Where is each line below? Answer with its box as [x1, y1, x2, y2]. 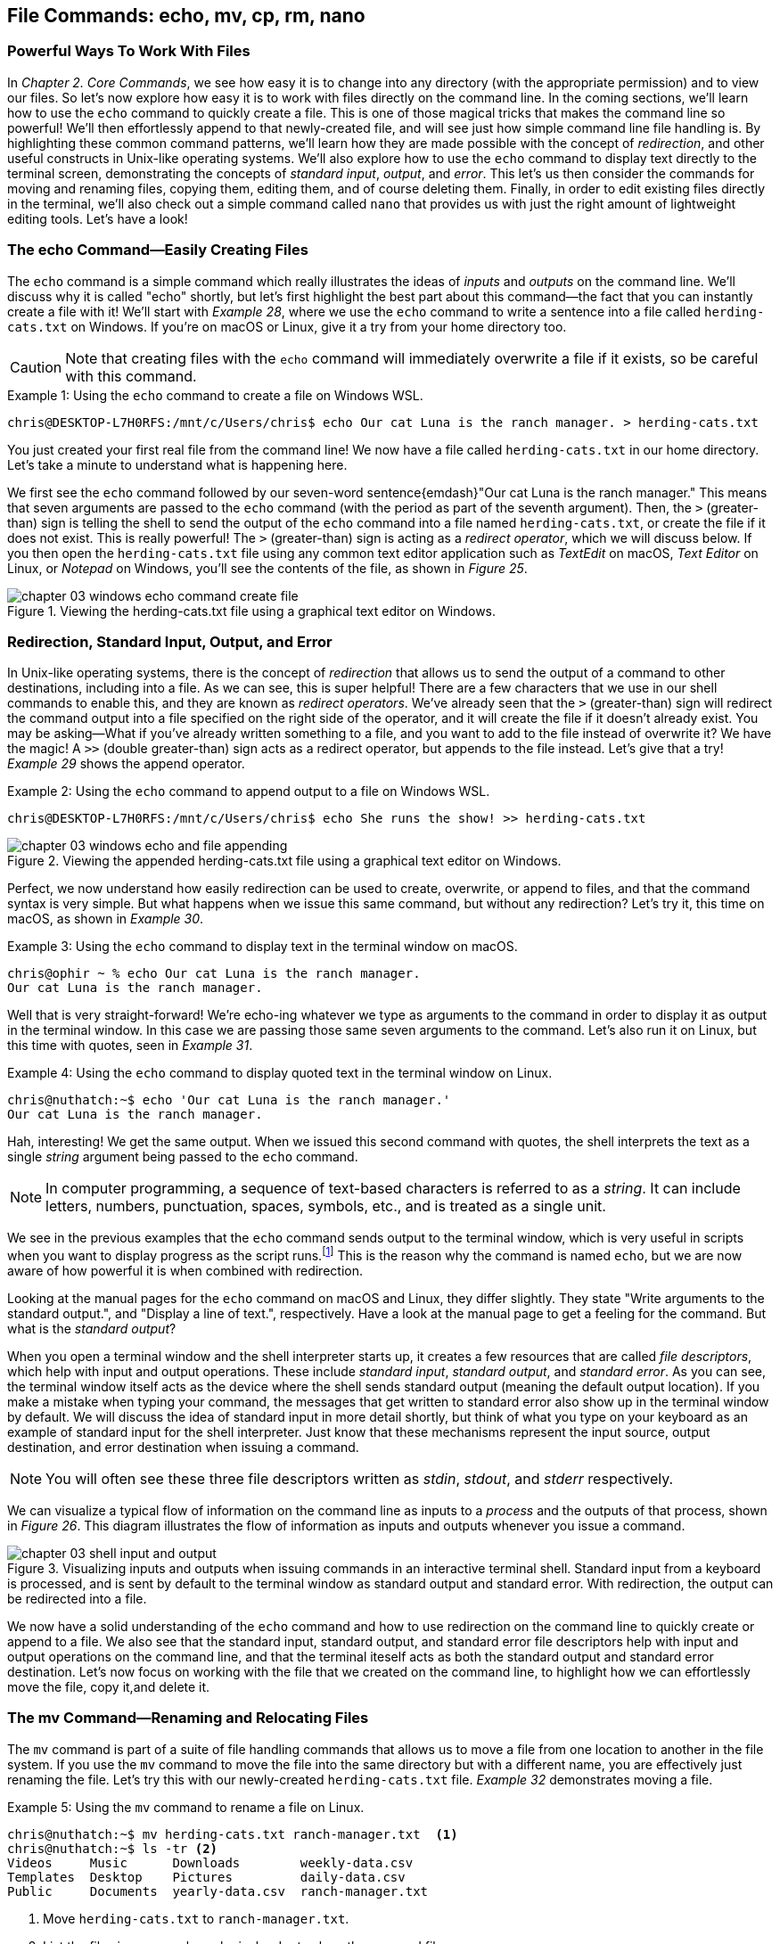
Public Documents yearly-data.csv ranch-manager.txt [7, 1883, 429, 1899]
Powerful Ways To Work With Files [7, 42, 250, 61]
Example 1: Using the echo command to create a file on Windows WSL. [7, 387, 423, 403]
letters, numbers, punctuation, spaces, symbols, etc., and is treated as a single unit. [45, 1197, 606, 1216]
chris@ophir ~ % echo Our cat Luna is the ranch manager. [7, 966, 421, 981]
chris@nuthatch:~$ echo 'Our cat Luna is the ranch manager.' [7, 1093, 451, 1108]
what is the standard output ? [7, 1320, 177, 1336]
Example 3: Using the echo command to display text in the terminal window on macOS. [7, 939, 518, 955]
